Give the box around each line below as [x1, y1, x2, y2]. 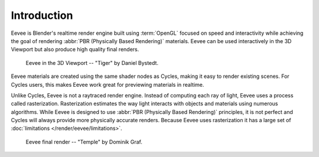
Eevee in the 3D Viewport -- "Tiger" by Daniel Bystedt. [25, 59, 159, 66]
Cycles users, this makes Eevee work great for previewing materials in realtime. [11, 81, 204, 88]
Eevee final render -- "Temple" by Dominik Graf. [25, 138, 143, 145]
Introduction [11, 9, 73, 22]
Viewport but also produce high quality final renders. [11, 46, 139, 53]
